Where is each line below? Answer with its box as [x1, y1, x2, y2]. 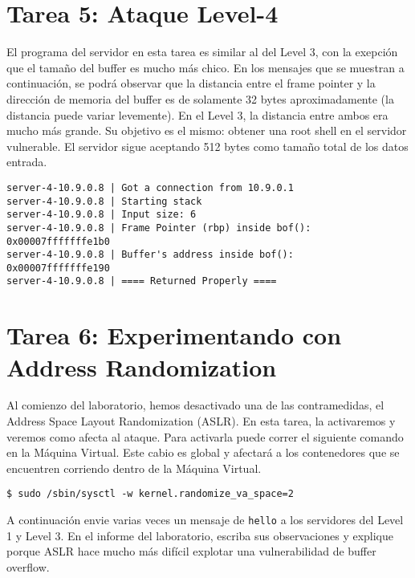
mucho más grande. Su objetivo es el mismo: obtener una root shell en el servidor [6, 122, 407, 139]
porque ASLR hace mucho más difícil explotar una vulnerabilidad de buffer [6, 543, 376, 560]
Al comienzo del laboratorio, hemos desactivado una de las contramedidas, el [6, 397, 384, 413]
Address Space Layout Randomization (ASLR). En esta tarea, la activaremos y [6, 413, 396, 429]
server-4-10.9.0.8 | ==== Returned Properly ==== [6, 275, 277, 287]
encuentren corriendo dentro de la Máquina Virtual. [6, 459, 262, 476]
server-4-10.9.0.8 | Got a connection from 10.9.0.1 [6, 181, 294, 193]
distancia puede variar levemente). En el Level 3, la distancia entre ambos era [6, 106, 389, 123]
